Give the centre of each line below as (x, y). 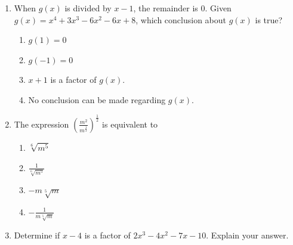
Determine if (37, 235)
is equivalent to (130, 124)
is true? (269, 19)
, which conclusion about (181, 19)
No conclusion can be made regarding (97, 99)
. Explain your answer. (247, 235)
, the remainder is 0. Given (182, 8)
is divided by (88, 8)
